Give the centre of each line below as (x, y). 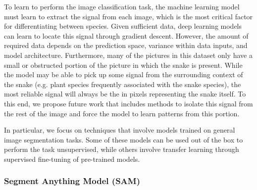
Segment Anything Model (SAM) (72, 181)
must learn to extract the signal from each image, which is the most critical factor (128, 16)
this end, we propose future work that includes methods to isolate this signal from (128, 103)
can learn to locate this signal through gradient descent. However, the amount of (126, 35)
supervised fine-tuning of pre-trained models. (72, 159)
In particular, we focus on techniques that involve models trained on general (120, 130)
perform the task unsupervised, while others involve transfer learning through (122, 149)
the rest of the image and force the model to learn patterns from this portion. (122, 113)
